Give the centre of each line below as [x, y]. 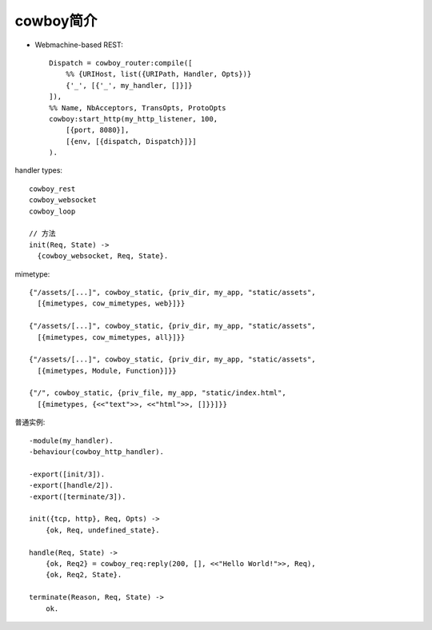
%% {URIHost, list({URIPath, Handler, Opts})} [158, 74]
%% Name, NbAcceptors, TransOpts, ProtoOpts [138, 108]
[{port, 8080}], [97, 130]
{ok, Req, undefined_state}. [102, 530]
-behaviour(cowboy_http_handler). [96, 452]
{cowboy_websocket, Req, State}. [103, 256]
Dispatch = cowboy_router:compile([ [121, 63]
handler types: [39, 170]
